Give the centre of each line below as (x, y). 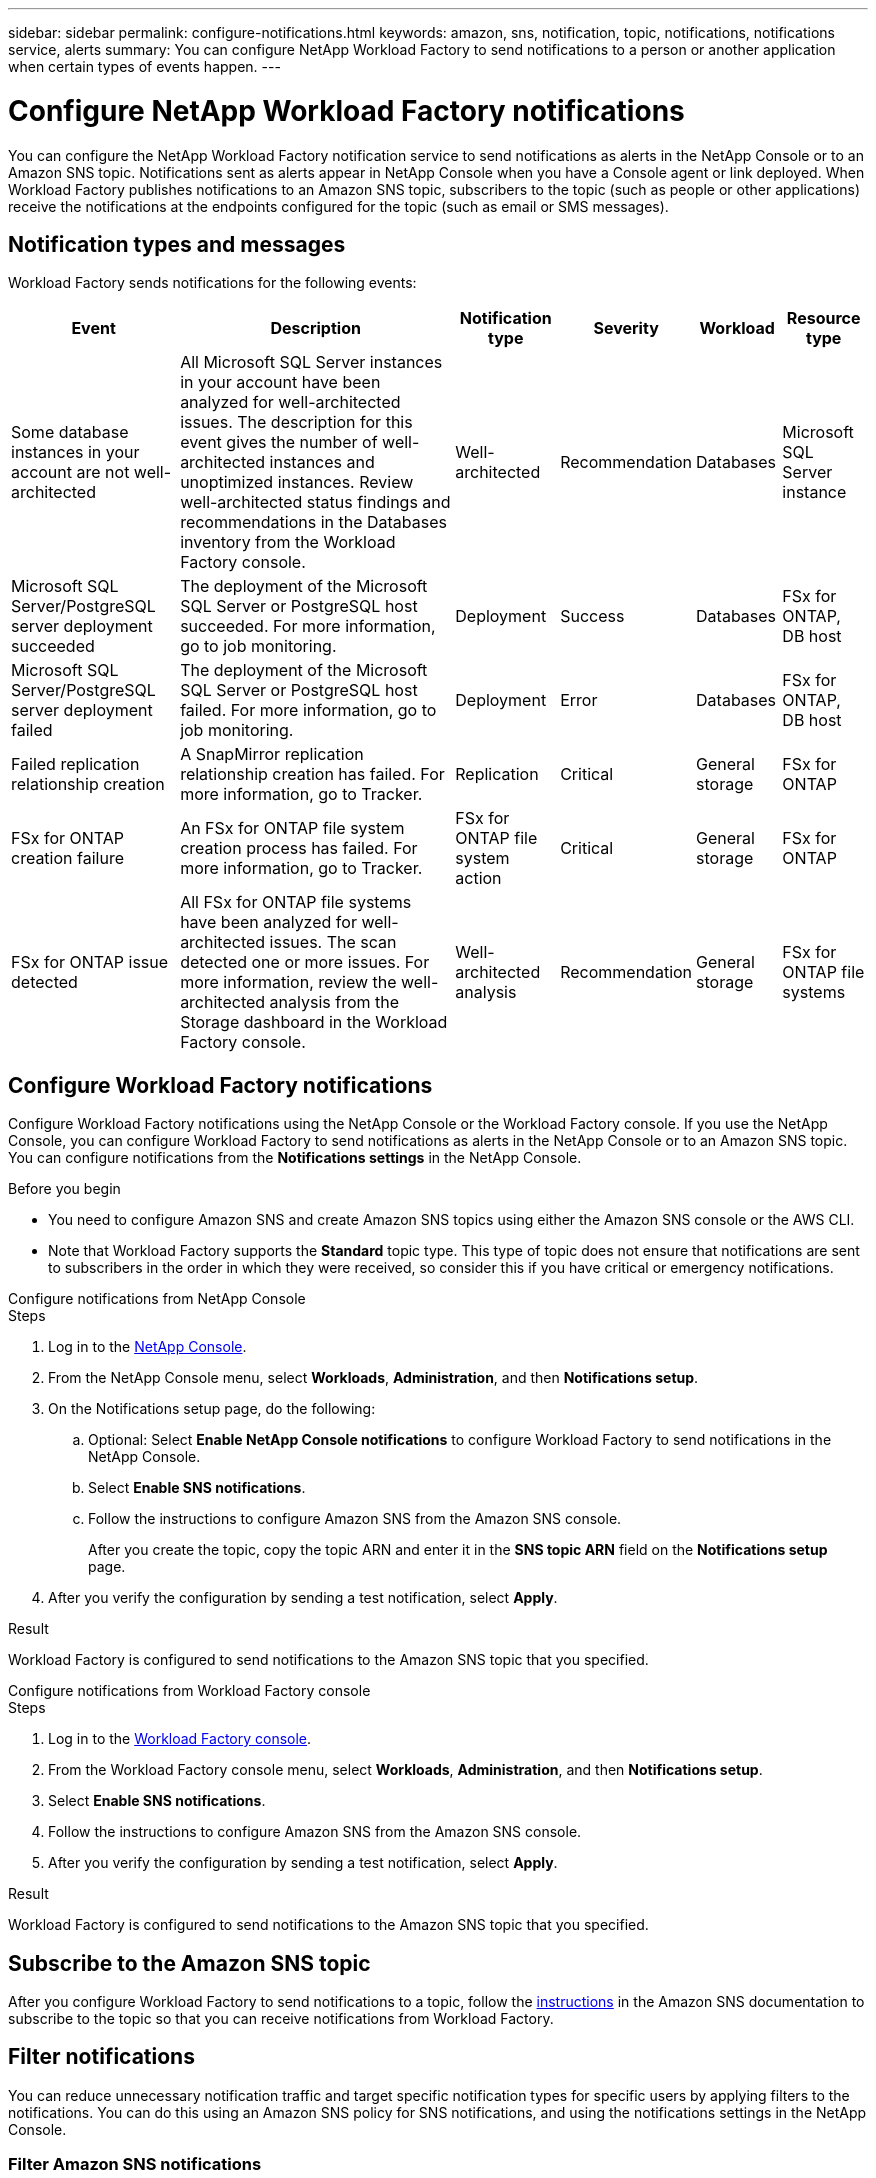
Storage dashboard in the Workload (314, 1022)
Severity (626, 328)
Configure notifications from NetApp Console (157, 1299)
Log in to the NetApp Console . (147, 1347)
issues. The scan (333, 942)
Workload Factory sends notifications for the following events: (212, 283)
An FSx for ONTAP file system (292, 828)
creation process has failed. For (299, 848)
